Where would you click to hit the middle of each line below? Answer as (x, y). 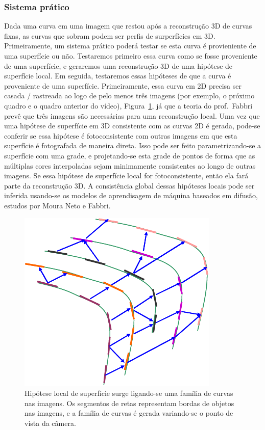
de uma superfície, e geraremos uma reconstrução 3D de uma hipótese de (118, 65)
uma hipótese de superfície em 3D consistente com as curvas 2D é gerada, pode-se (132, 126)
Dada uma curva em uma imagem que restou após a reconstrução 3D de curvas (128, 26)
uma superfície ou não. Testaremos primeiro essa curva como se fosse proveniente (131, 56)
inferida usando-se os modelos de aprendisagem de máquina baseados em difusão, (131, 195)
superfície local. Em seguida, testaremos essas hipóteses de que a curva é (118, 76)
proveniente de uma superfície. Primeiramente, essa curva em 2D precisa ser (123, 85)
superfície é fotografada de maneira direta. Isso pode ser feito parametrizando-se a (133, 145)
